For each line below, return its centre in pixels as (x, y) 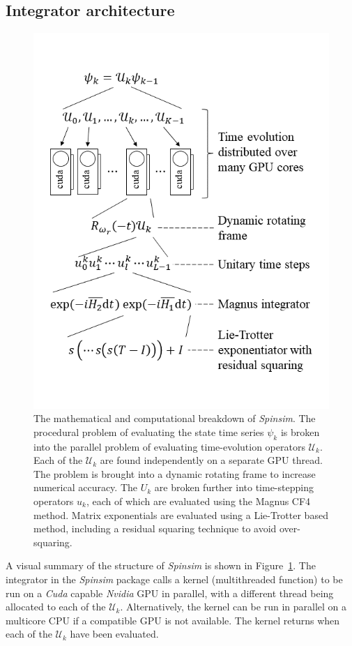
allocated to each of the (56, 607)
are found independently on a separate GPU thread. (211, 460)
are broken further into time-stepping (234, 487)
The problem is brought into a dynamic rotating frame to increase (175, 473)
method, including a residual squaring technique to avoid (155, 528)
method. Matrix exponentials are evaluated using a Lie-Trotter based (181, 514)
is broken (300, 431)
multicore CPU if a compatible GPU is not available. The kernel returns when (173, 620)
